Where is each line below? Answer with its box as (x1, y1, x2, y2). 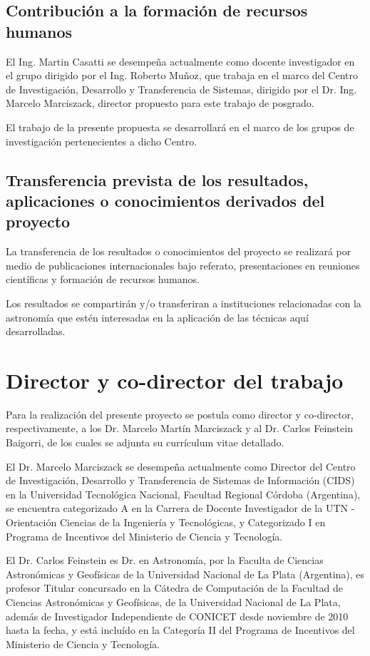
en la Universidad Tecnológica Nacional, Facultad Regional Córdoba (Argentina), (6, 486, 361, 501)
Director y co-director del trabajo (6, 365, 344, 394)
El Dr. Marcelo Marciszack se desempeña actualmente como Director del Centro (6, 458, 356, 473)
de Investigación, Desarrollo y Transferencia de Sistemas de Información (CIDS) (6, 473, 355, 488)
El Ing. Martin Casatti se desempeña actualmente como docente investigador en (6, 53, 355, 68)
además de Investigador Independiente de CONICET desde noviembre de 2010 (6, 608, 349, 623)
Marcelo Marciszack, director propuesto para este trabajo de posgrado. (6, 96, 314, 111)
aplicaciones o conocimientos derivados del (6, 189, 325, 211)
